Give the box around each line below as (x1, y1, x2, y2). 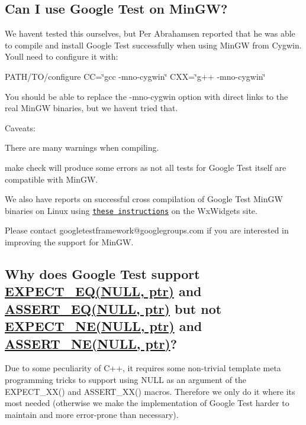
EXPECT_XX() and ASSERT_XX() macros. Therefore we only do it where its (5, 385, 295, 397)
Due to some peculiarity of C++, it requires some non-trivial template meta (5, 362, 281, 374)
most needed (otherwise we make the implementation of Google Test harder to (5, 397, 289, 409)
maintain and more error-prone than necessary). (5, 408, 179, 420)
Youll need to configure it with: (5, 50, 118, 63)
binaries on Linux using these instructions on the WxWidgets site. (5, 204, 257, 216)
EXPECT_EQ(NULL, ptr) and (5, 282, 202, 300)
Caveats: (5, 121, 36, 134)
